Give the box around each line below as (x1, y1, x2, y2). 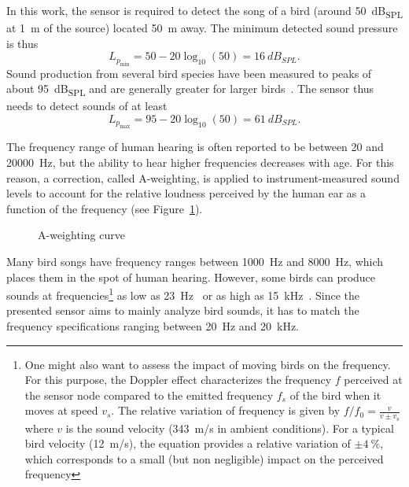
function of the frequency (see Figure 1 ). (6, 200, 203, 216)
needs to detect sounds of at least (6, 98, 168, 114)
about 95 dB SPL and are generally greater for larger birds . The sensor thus (6, 80, 374, 99)
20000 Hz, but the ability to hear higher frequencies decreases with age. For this (6, 154, 394, 171)
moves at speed (24, 402, 98, 419)
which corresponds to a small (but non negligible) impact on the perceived (24, 450, 384, 467)
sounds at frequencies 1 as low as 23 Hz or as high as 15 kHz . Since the (6, 285, 359, 303)
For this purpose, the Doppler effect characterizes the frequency (24, 371, 332, 388)
